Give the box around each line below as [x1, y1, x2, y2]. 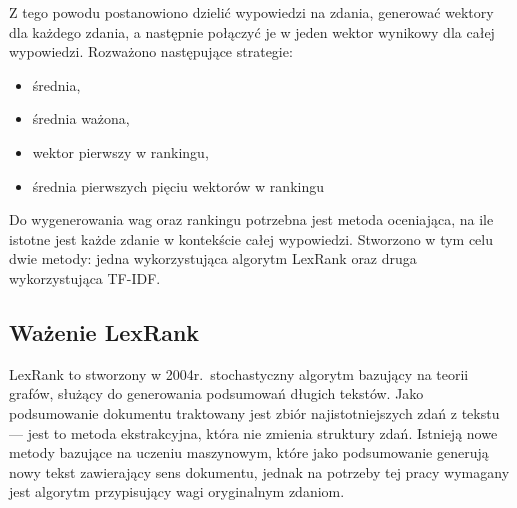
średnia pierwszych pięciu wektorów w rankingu [32, 175, 324, 196]
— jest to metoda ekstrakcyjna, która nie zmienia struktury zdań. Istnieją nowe [9, 422, 498, 443]
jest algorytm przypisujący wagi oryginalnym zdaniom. [9, 481, 345, 502]
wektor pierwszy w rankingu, [32, 141, 209, 162]
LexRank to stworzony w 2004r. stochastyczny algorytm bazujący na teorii [9, 363, 469, 384]
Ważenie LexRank [9, 316, 200, 347]
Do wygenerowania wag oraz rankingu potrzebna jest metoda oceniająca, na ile [9, 209, 494, 230]
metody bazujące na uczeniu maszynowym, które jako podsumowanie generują [9, 442, 489, 463]
